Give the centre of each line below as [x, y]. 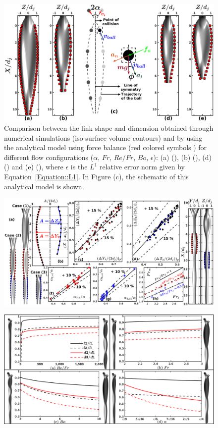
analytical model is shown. [44, 186]
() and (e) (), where [34, 167]
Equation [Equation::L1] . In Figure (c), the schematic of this [96, 176]
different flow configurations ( [49, 157]
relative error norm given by [142, 167]
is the [79, 167]
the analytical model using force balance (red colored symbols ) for [106, 147]
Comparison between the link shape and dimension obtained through [109, 128]
